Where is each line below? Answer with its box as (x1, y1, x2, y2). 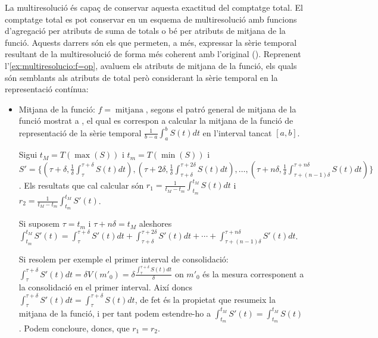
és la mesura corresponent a (202, 267, 304, 280)
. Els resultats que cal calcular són (18, 179, 144, 191)
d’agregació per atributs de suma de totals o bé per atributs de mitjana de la (5, 24, 286, 37)
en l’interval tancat (202, 126, 272, 139)
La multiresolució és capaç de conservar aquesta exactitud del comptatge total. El (5, 1, 303, 13)
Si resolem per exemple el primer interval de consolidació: (18, 253, 229, 265)
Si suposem (18, 217, 60, 230)
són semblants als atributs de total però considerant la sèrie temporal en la (5, 71, 278, 83)
